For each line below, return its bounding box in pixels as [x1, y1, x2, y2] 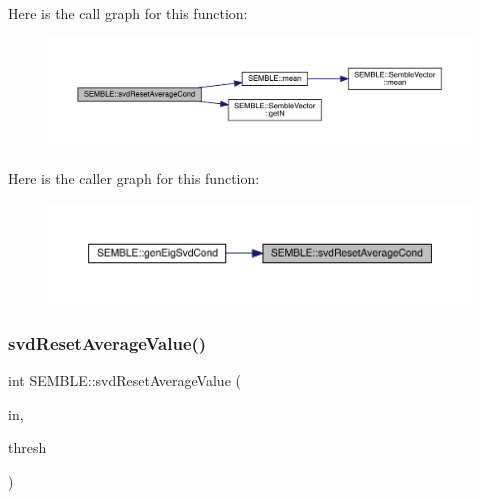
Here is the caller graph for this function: [8, 168, 260, 189]
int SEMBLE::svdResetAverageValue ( [8, 370, 241, 391]
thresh [8, 437, 47, 458]
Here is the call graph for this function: [8, 3, 248, 23]
